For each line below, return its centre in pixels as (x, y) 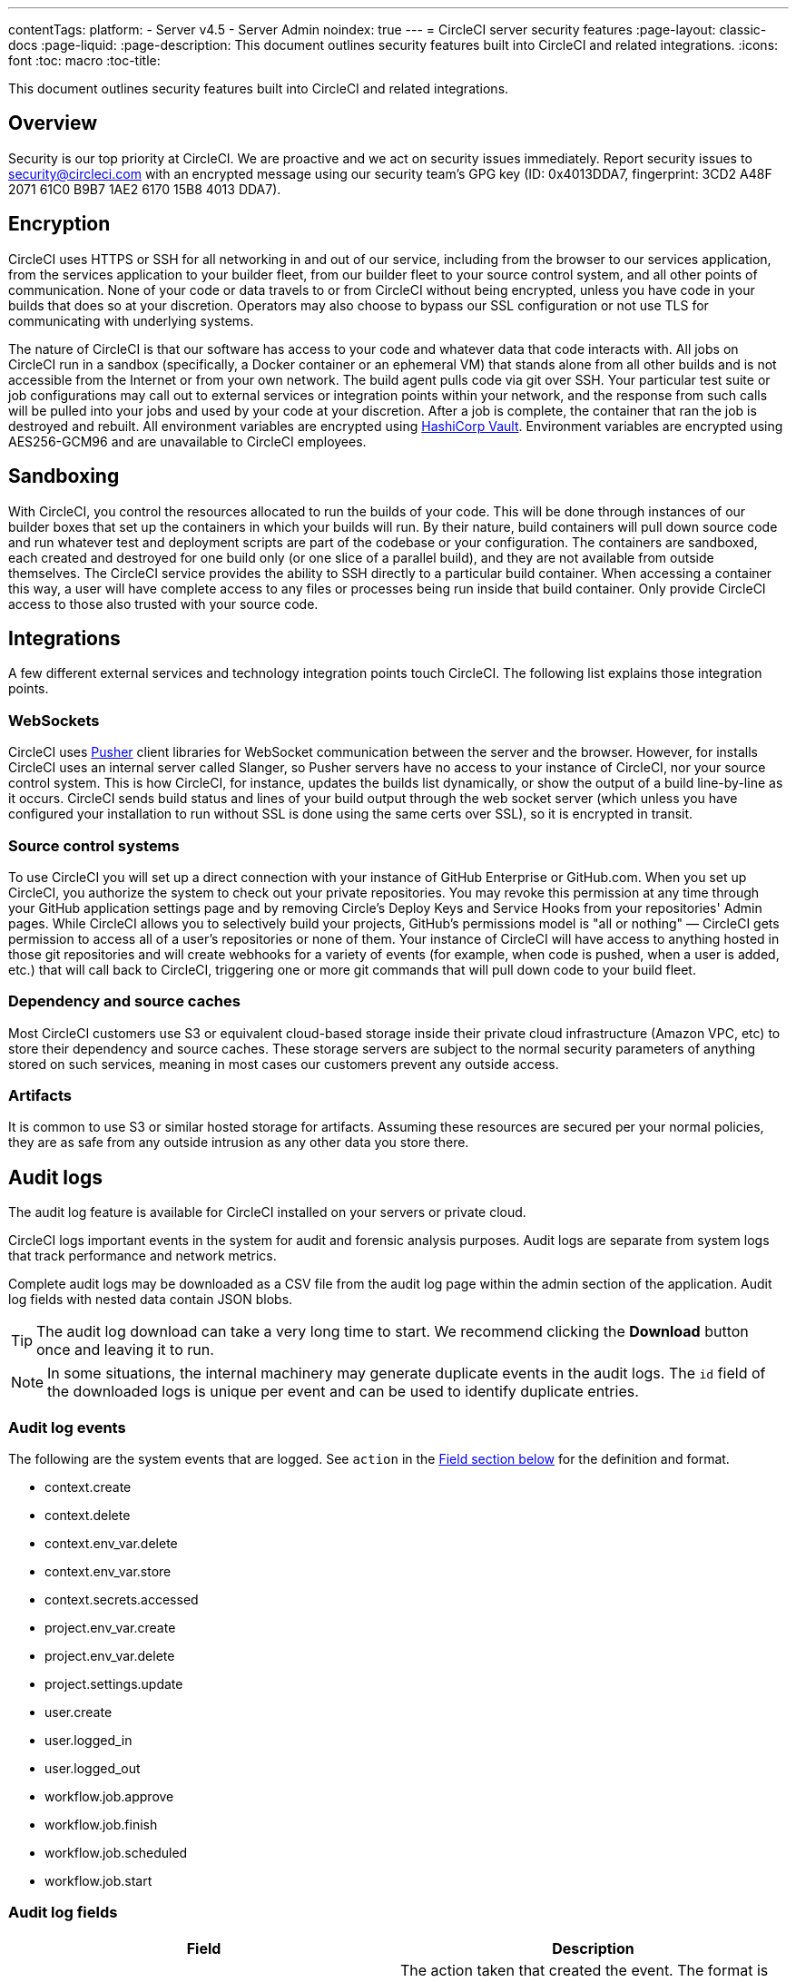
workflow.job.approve (109, 1796)
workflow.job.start (98, 1880)
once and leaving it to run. (125, 1350)
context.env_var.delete (111, 1543)
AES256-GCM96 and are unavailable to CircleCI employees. (187, 441)
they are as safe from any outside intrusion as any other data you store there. (239, 1143)
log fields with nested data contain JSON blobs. (151, 1300)
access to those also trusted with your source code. (163, 603)
